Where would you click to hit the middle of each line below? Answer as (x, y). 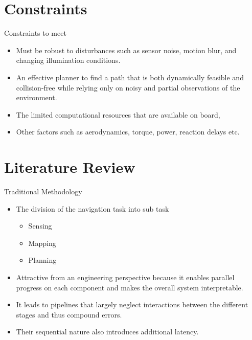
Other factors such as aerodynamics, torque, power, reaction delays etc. (128, 132)
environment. (37, 97)
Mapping (42, 243)
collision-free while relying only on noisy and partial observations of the (128, 87)
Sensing (40, 226)
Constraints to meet (35, 33)
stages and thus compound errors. (69, 314)
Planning (42, 260)
